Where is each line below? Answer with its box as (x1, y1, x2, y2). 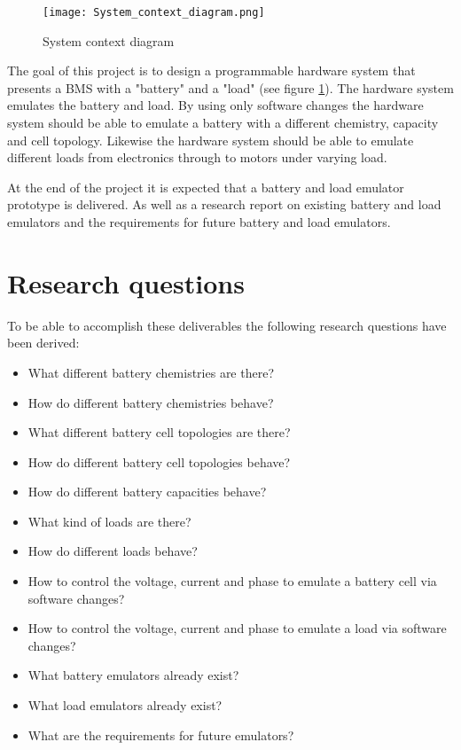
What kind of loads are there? (27, 512, 191, 530)
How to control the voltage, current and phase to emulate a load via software (27, 619, 447, 637)
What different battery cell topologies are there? (27, 423, 291, 441)
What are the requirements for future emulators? (27, 725, 294, 744)
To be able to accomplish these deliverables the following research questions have (7, 316, 447, 334)
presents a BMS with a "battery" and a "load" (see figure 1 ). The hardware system (7, 78, 454, 97)
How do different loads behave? (27, 542, 198, 560)
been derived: (7, 333, 80, 352)
